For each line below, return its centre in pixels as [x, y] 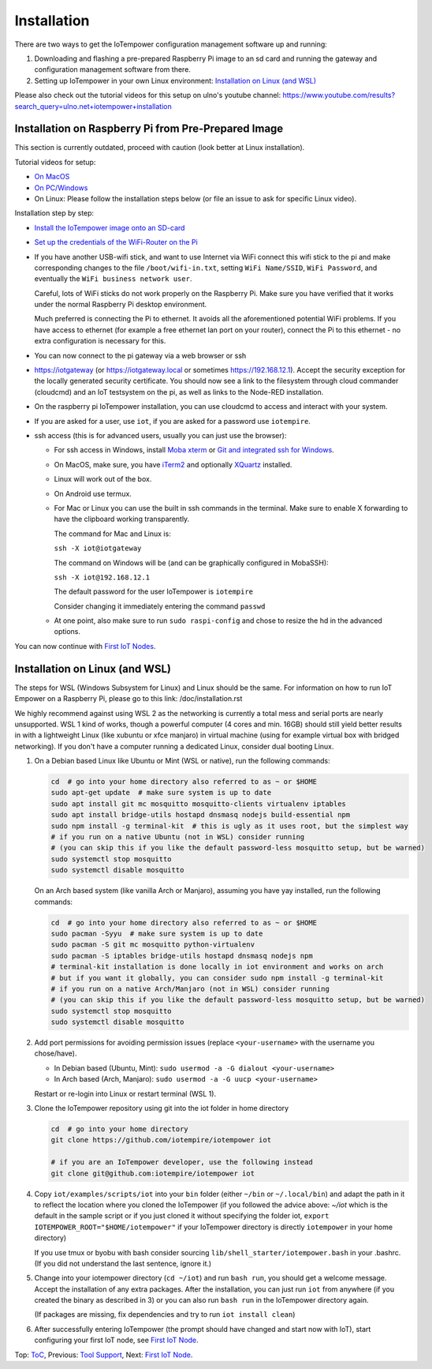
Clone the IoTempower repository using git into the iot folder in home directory [162, 1108]
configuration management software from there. [112, 69]
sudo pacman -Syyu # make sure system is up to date [157, 933]
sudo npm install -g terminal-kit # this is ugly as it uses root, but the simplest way [230, 826]
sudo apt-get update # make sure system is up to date [161, 793]
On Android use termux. [93, 493]
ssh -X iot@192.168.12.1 [102, 577]
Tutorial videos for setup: [55, 162]
